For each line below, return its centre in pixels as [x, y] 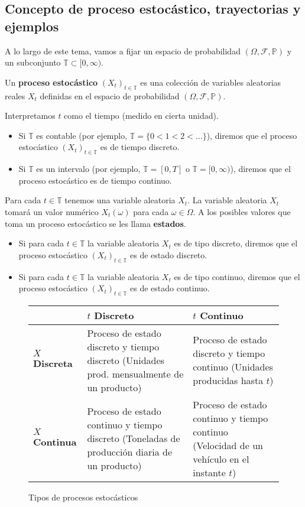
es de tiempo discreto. [140, 147]
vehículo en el [221, 459]
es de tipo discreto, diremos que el [236, 243]
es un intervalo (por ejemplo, [88, 169]
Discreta [53, 363]
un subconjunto [33, 62]
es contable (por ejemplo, [82, 135]
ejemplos [32, 26]
